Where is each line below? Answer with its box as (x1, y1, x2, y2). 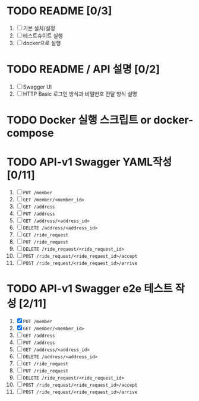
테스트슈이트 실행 (23, 31, 63, 39)
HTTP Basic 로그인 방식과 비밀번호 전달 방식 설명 (23, 90, 137, 97)
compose (7, 127, 54, 140)
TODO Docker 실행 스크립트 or (7, 113, 151, 127)
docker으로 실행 (23, 39, 61, 46)
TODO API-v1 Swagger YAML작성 (7, 156, 172, 169)
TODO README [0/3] (7, 4, 112, 18)
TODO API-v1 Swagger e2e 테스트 (7, 282, 173, 295)
